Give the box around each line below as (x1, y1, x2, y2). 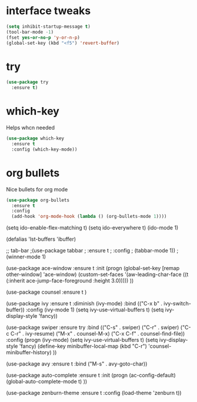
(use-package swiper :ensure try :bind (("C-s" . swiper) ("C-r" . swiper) (6, 324, 179, 331)
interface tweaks (6, 4, 91, 18)
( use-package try (6, 79, 49, 85)
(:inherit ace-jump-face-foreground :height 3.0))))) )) (6, 277, 134, 284)
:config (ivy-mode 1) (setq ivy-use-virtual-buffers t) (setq (25, 306, 164, 313)
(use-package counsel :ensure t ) (6, 288, 87, 295)
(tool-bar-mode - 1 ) (6, 29, 54, 35)
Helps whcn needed (6, 124, 55, 131)
